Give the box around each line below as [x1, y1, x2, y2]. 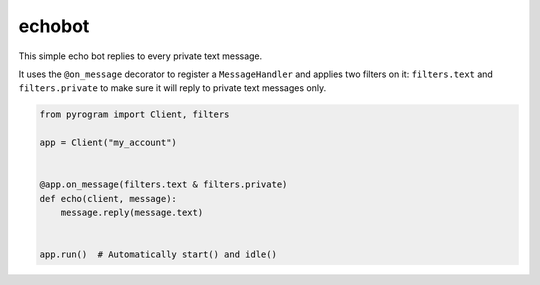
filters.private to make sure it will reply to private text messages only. [18, 82, 327, 94]
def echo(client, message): [39, 193, 177, 204]
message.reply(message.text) [60, 207, 204, 219]
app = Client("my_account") [39, 137, 177, 149]
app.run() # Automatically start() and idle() [39, 249, 277, 260]
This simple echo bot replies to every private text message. [18, 50, 263, 62]
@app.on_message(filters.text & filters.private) [39, 179, 288, 190]
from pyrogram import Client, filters [39, 109, 230, 120]
